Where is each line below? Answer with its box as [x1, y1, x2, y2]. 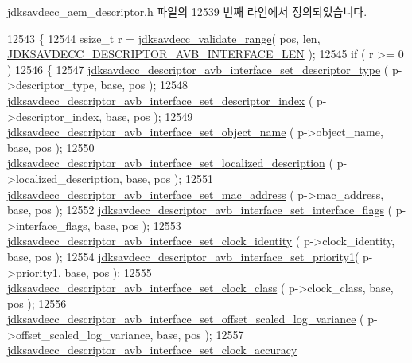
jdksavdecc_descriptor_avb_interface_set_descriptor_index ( [7, 92, 313, 108]
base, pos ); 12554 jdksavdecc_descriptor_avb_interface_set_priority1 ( [7, 248, 360, 264]
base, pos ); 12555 [64, 263, 152, 280]
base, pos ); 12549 [105, 107, 193, 124]
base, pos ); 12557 [157, 326, 244, 342]
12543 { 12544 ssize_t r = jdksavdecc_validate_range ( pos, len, [7, 29, 321, 46]
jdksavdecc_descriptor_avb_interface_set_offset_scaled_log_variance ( [7, 310, 364, 327]
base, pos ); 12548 [100, 76, 189, 93]
